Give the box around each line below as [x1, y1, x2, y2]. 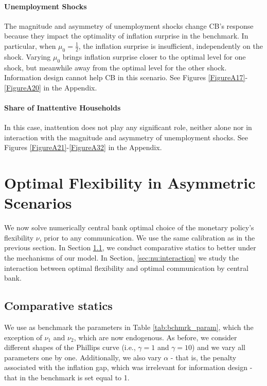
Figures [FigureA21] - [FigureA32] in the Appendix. [4, 142, 162, 153]
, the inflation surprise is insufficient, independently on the [78, 40, 263, 51]
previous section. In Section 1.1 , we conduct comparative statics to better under [4, 242, 256, 253]
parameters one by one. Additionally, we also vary [4, 352, 162, 362]
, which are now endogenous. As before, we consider [74, 332, 237, 342]
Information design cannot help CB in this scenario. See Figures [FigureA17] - [4, 72, 248, 83]
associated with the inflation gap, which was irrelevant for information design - [4, 362, 253, 373]
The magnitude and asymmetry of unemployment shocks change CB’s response [4, 20, 254, 31]
